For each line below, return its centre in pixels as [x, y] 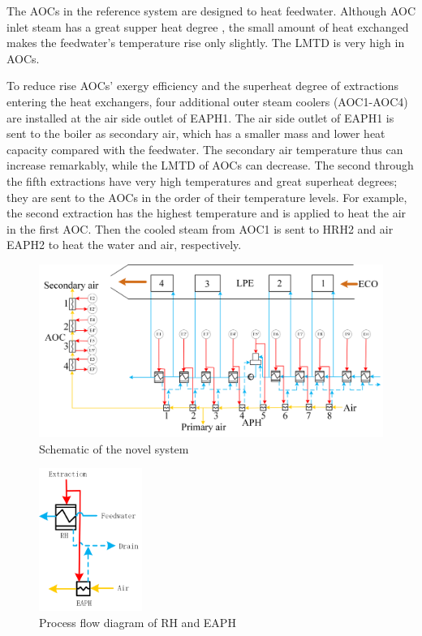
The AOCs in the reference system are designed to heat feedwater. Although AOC [211, 11]
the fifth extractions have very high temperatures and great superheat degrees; [202, 180]
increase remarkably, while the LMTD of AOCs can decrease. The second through [210, 165]
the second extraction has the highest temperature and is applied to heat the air [207, 213]
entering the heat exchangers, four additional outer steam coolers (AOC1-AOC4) [207, 101]
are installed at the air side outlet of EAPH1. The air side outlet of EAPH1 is [200, 117]
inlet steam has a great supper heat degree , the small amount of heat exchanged [208, 26]
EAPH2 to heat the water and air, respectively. [124, 245]
